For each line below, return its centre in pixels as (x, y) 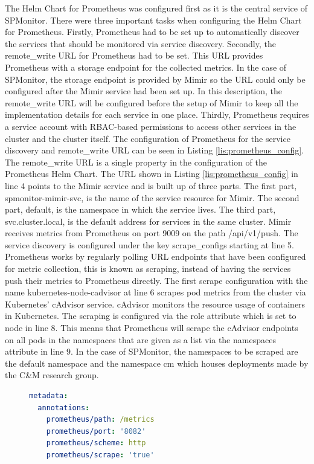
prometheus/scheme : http (96, 443)
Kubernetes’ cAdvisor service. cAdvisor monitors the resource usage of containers (155, 304)
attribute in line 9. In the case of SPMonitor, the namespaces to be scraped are (152, 351)
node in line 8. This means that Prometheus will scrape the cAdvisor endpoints (152, 328)
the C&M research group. (52, 375)
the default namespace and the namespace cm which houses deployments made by (157, 363)
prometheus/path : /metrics (100, 420)
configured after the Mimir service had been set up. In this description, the (144, 91)
